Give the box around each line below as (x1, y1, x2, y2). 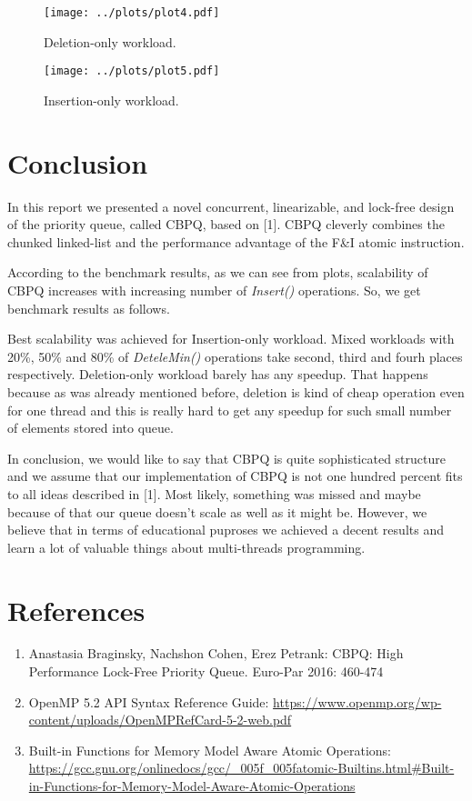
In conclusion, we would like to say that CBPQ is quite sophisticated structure (7, 448, 446, 467)
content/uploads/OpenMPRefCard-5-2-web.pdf (28, 710, 292, 729)
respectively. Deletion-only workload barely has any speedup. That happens (7, 365, 428, 384)
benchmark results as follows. (7, 298, 170, 317)
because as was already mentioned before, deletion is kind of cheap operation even (7, 382, 465, 401)
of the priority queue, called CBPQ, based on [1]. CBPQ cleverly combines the (7, 215, 445, 234)
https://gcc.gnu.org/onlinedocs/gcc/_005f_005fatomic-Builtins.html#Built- (28, 758, 455, 777)
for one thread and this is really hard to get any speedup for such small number (7, 400, 452, 419)
